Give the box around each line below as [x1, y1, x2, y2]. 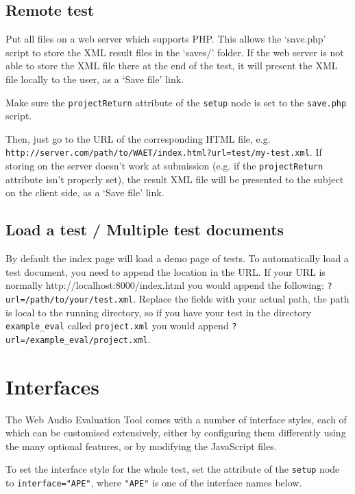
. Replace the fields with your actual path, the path [133, 291, 350, 305]
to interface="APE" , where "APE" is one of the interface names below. [5, 475, 302, 490]
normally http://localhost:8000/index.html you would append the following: [5, 278, 324, 292]
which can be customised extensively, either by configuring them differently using [5, 425, 346, 440]
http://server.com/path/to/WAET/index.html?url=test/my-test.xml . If [5, 145, 322, 159]
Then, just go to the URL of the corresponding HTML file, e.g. [5, 131, 271, 145]
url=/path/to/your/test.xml [5, 294, 134, 305]
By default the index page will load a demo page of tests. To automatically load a [5, 251, 349, 266]
